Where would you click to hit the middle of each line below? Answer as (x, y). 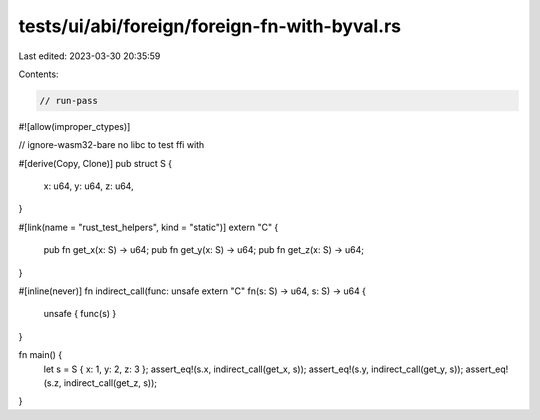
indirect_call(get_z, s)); (110, 382)
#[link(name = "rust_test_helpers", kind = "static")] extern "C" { (148, 227)
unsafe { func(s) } (80, 314)
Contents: (38, 74)
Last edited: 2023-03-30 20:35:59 (89, 56)
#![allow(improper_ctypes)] (74, 126)
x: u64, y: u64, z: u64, (88, 186)
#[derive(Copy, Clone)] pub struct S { (95, 163)
